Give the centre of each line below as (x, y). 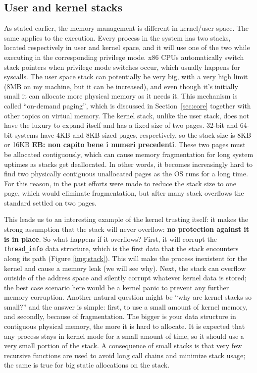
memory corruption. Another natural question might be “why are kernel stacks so (128, 297)
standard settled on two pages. (50, 202)
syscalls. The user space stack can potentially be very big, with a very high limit (126, 77)
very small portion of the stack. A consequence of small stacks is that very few (123, 346)
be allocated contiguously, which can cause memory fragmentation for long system (129, 154)
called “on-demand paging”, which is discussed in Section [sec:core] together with (128, 105)
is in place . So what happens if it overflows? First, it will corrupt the (110, 239)
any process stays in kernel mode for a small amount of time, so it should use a (124, 336)
